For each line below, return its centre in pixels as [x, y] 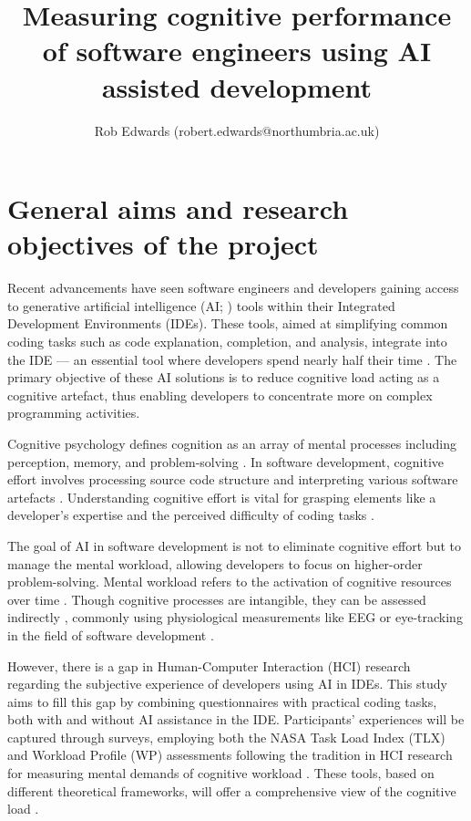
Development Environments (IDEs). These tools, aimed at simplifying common [228, 323]
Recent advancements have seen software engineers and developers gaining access [233, 288]
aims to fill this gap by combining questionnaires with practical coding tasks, [222, 701]
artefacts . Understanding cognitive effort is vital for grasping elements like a [222, 497]
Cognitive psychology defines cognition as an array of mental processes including [232, 443]
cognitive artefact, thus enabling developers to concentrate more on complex [220, 395]
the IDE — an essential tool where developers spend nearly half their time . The [232, 359]
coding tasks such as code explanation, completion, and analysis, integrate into [227, 341]
